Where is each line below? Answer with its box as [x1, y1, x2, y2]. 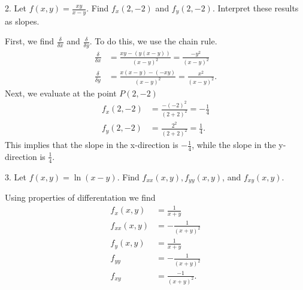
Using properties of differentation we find [5, 191, 156, 204]
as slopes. [5, 14, 40, 27]
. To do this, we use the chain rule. [89, 35, 217, 47]
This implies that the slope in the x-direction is [5, 138, 178, 151]
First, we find [5, 35, 54, 47]
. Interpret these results [212, 2, 299, 14]
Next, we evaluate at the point [5, 86, 117, 99]
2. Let [5, 2, 26, 14]
